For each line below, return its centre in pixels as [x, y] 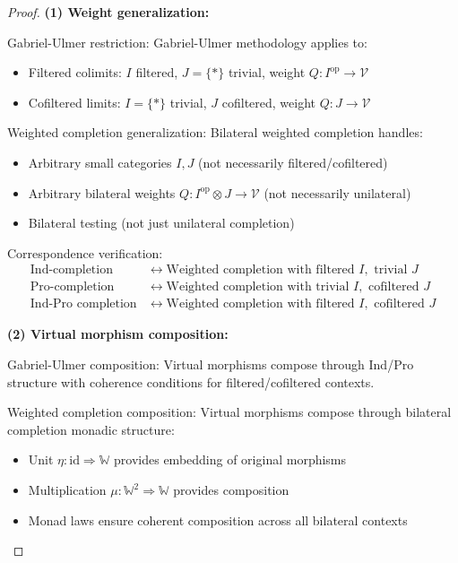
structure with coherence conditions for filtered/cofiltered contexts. [191, 381]
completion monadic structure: [91, 429]
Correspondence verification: [85, 252]
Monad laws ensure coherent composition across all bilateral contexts [218, 520]
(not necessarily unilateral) [337, 192]
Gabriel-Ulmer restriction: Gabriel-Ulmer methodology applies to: [187, 42]
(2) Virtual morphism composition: [118, 334]
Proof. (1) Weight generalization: [108, 12]
